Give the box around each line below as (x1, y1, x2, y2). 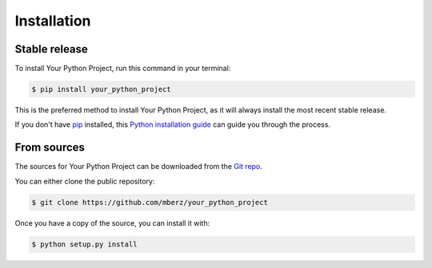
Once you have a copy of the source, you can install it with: (14, 218, 210, 227)
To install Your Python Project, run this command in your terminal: (14, 64, 231, 73)
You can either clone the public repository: (14, 176, 155, 186)
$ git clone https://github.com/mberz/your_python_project (31, 198, 268, 207)
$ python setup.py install (31, 239, 138, 249)
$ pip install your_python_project (31, 85, 171, 94)
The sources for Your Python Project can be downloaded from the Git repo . (14, 162, 263, 171)
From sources (14, 140, 86, 155)
